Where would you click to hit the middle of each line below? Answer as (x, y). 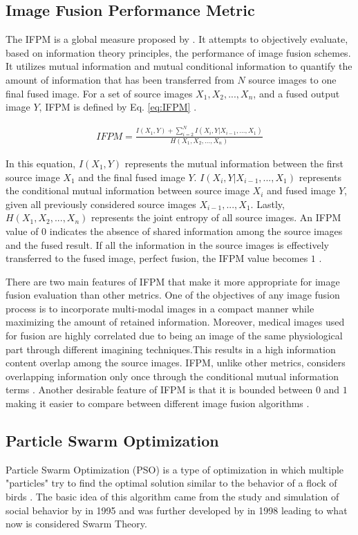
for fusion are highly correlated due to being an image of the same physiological (174, 336)
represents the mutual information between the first (234, 163)
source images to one (292, 79)
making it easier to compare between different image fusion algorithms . (158, 403)
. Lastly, (267, 204)
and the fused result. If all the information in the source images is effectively (167, 244)
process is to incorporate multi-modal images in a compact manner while (160, 308)
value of (22, 231)
